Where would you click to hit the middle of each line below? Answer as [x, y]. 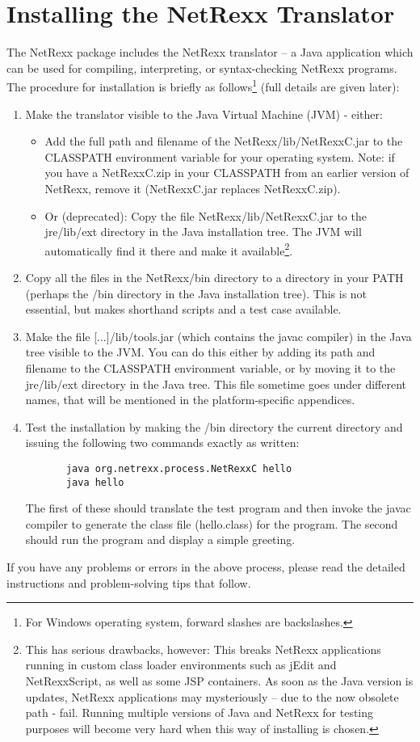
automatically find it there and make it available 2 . [169, 249]
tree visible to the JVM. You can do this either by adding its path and [200, 352]
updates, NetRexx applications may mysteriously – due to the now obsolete [212, 696]
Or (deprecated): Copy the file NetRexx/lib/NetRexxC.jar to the [206, 215]
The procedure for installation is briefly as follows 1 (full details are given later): [203, 85]
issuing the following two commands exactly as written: [162, 443]
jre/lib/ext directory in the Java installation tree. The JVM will [203, 232]
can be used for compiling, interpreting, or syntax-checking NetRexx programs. [202, 67]
